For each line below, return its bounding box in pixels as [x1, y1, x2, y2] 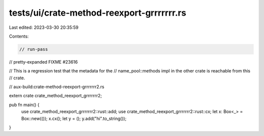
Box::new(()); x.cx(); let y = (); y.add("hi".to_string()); [21, 115, 127, 121]
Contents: [9, 33, 29, 39]
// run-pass [19, 46, 48, 52]
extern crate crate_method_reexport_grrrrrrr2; [9, 93, 102, 99]
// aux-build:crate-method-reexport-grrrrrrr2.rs [9, 84, 105, 90]
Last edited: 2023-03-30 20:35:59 [9, 24, 79, 30]
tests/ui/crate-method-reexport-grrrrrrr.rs [9, 7, 187, 18]
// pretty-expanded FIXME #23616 [9, 59, 78, 65]
